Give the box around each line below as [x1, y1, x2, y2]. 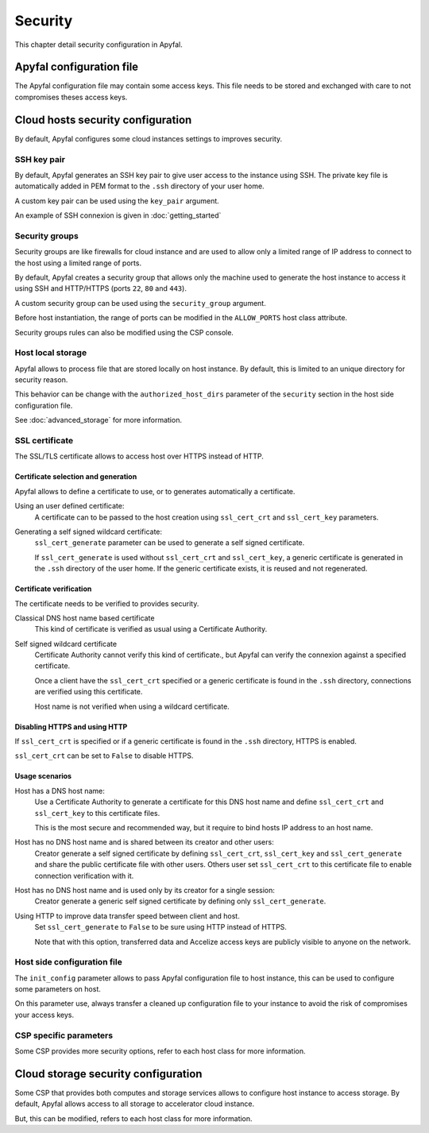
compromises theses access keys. [14, 92, 128, 102]
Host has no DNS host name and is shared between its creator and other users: [14, 837, 274, 847]
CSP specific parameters [14, 1030, 114, 1041]
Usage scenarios [14, 771, 71, 781]
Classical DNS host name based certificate [14, 613, 155, 623]
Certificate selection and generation [14, 472, 137, 481]
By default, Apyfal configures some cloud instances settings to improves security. [14, 133, 283, 143]
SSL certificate [14, 435, 74, 447]
